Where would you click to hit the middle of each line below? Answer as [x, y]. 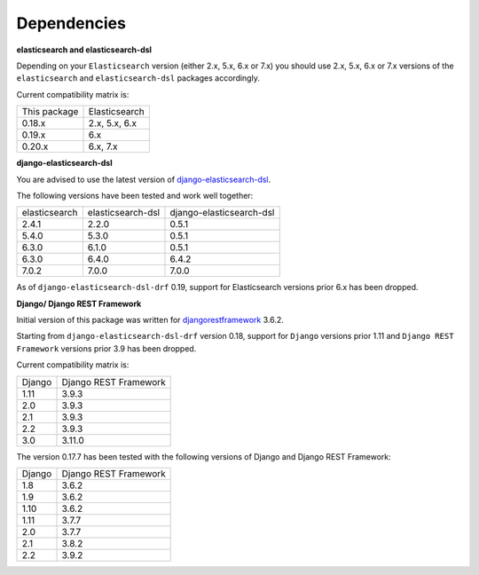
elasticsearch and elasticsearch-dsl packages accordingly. [138, 78]
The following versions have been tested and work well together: [135, 195]
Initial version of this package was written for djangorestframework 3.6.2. [150, 320]
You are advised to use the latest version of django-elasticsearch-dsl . [144, 179]
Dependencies [71, 23]
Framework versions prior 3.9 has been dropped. [106, 348]
